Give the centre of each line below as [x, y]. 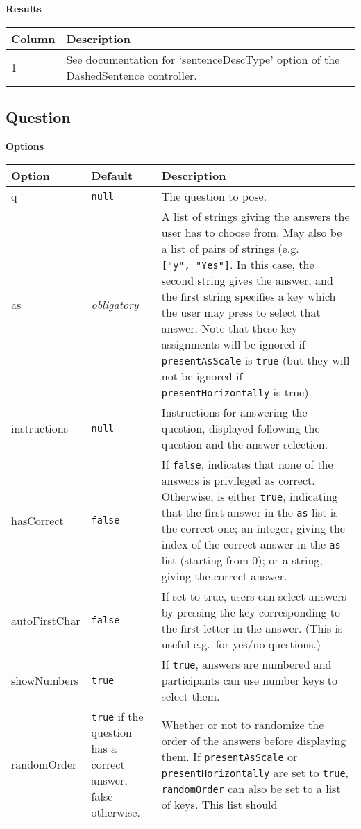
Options [25, 145]
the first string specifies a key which [249, 296]
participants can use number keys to [250, 680]
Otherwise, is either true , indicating [250, 496]
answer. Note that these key [229, 328]
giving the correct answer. [224, 576]
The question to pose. [214, 196]
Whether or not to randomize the [243, 724]
